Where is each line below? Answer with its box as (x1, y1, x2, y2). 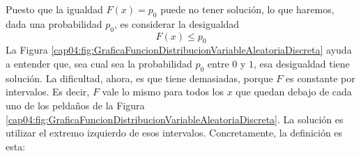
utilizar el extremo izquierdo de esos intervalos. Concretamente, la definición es (6, 125, 343, 140)
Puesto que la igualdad (6, 2, 103, 16)
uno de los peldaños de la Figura (6, 97, 145, 112)
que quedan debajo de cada (236, 84, 352, 99)
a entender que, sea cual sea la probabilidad (6, 56, 192, 70)
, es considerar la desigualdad (114, 16, 240, 31)
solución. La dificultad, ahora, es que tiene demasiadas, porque (6, 70, 273, 85)
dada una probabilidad (6, 16, 102, 31)
